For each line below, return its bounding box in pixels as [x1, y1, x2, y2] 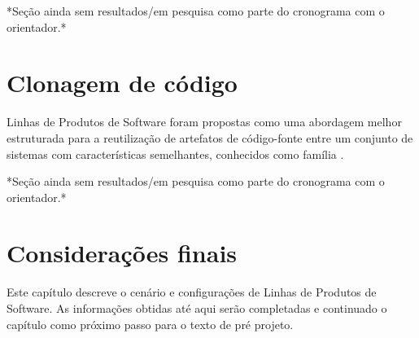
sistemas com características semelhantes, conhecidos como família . [7, 145, 344, 162]
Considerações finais [7, 236, 238, 270]
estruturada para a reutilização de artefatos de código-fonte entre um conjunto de [7, 129, 413, 146]
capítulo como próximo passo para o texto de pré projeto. [7, 315, 294, 332]
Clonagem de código [7, 66, 238, 99]
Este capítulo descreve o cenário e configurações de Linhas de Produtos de [7, 283, 377, 301]
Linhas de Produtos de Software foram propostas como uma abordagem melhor [7, 113, 402, 130]
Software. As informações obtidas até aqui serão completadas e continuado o [7, 300, 387, 316]
